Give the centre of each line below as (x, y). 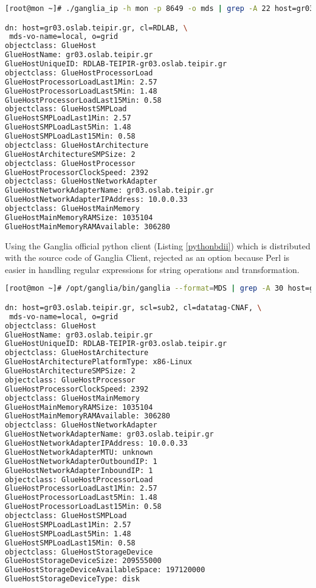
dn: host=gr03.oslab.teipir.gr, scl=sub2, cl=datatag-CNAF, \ (133, 307)
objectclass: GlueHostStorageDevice (79, 552)
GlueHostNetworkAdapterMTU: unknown (79, 452)
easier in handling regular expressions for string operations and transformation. (152, 269)
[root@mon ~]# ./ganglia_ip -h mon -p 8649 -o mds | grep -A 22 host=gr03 (160, 9)
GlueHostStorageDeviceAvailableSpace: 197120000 (105, 570)
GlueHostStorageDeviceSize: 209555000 (83, 561)
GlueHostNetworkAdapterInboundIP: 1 (79, 470)
